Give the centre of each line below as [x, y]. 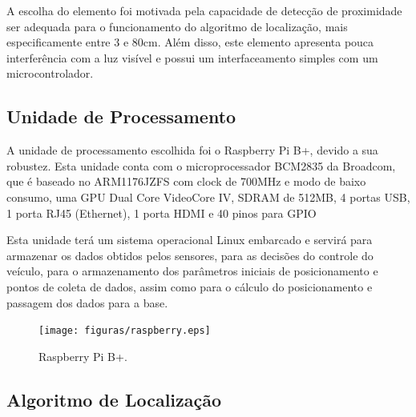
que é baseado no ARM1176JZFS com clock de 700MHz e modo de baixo [186, 181]
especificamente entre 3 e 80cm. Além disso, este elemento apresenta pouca [190, 42]
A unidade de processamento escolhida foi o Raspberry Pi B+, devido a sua [192, 150]
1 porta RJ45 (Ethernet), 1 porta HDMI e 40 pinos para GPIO [162, 213]
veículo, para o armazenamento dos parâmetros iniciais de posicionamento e [192, 271]
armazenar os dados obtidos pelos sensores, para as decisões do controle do [190, 255]
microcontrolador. [50, 73]
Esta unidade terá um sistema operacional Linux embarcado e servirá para [190, 240]
